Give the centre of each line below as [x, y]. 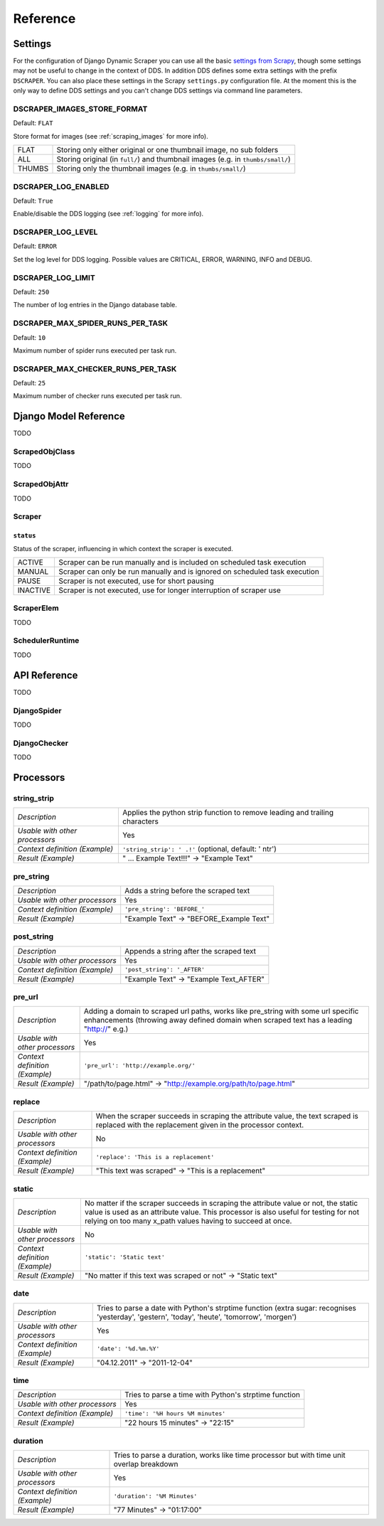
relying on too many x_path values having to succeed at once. [188, 1221]
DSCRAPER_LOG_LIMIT [54, 277]
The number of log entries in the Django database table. [95, 305]
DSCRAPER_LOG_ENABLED [61, 186]
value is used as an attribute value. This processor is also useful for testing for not [222, 1212]
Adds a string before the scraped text [187, 890]
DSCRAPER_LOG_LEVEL [55, 233]
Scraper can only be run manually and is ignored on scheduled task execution [189, 571]
